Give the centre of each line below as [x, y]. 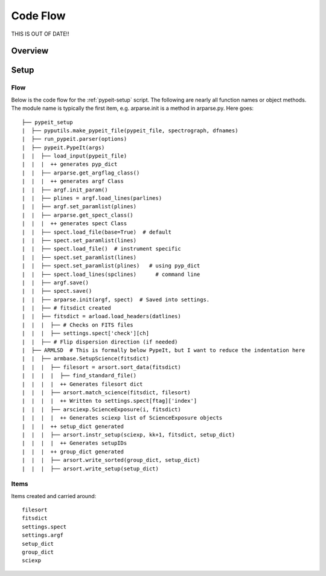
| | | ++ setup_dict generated [73, 426]
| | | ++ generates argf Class [73, 181]
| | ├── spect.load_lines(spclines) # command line [111, 274]
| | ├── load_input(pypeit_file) [75, 156]
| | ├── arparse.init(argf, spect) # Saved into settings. [116, 299]
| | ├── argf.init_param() [65, 190]
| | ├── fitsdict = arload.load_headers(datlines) [101, 316]
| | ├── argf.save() [56, 283]
